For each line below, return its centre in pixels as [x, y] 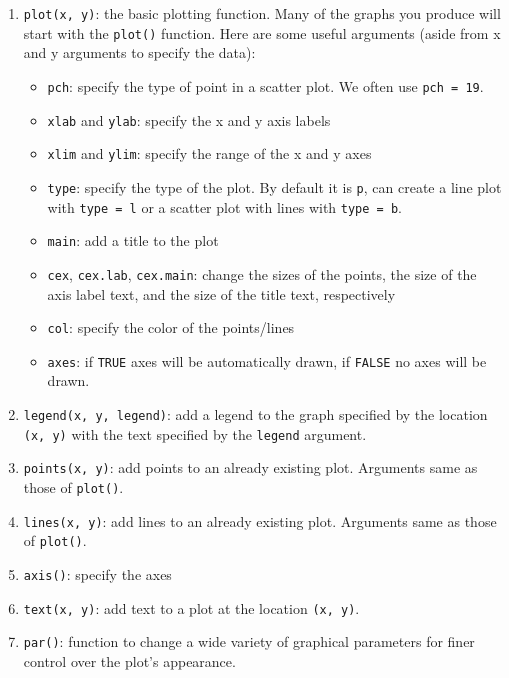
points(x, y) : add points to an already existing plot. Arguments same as [250, 467]
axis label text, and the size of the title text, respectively [221, 293]
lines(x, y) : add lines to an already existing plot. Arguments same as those [260, 520]
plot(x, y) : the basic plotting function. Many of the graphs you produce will [262, 13]
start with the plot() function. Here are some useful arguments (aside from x [262, 32]
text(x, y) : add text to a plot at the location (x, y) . [191, 607]
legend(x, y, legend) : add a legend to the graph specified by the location [255, 414]
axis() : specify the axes [97, 573]
